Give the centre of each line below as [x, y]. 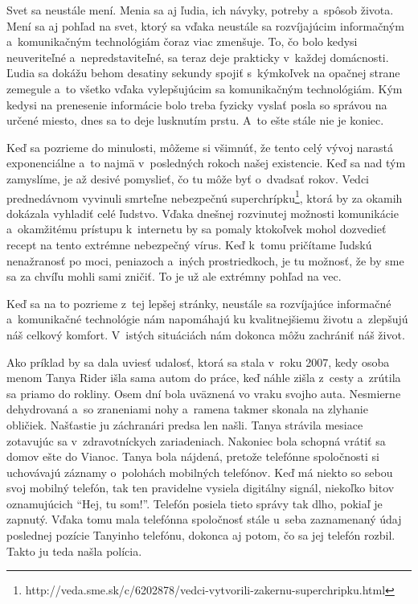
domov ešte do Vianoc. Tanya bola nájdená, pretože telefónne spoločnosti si [193, 456]
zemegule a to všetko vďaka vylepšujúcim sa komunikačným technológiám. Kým [205, 88]
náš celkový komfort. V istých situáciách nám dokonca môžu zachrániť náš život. [206, 334]
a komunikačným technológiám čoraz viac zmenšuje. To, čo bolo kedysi [182, 41]
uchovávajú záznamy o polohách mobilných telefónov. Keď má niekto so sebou [200, 472]
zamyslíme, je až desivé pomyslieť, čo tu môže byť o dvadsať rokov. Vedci [188, 178]
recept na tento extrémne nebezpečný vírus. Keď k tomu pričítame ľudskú [189, 244]
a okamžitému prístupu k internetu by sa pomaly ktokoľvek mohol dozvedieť [197, 229]
